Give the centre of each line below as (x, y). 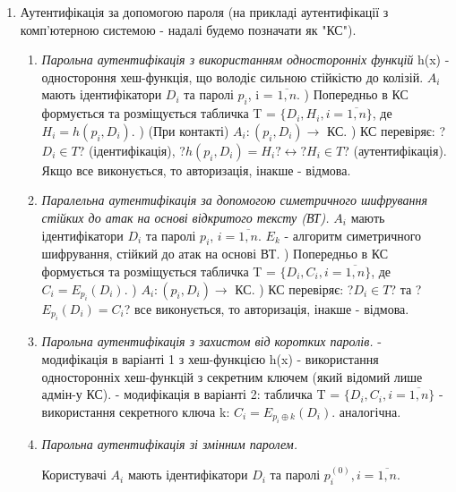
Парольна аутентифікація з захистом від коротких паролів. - (211, 341)
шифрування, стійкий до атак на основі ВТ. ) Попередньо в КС (215, 254)
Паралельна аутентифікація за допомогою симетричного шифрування (234, 200)
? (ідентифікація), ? (132, 150)
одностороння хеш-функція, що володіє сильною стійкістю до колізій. (232, 76)
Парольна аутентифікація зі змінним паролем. (169, 444)
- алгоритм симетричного (353, 235)
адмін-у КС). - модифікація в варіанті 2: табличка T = (191, 394)
